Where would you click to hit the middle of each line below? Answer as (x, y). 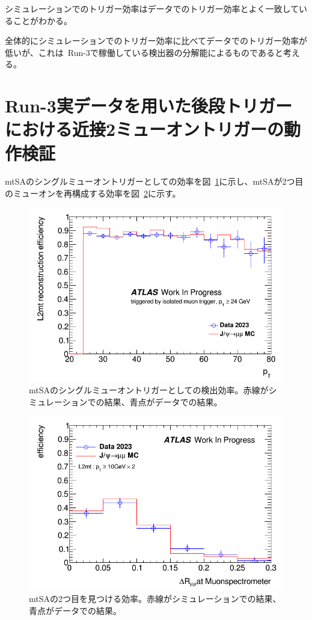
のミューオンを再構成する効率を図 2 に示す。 (93, 193)
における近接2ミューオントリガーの (145, 129)
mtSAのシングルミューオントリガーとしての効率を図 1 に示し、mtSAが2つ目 (154, 181)
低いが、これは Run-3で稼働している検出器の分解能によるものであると (144, 52)
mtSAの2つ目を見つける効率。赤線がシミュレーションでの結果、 (155, 599)
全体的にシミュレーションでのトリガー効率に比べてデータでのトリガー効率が (156, 41)
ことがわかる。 (42, 20)
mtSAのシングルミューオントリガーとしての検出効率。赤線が (149, 390)
